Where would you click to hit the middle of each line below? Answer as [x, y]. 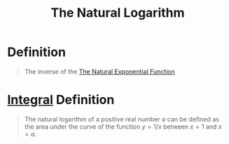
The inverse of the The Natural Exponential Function [99, 71]
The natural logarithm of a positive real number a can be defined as [122, 119]
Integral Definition [61, 100]
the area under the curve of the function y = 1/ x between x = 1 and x [123, 127]
